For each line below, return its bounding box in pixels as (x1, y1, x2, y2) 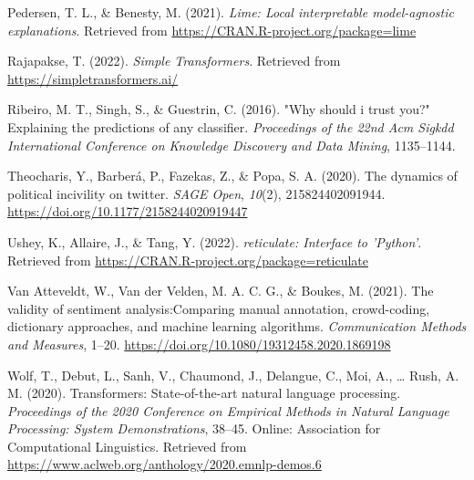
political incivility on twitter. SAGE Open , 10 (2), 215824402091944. (7, 183, 386, 203)
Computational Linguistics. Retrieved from (7, 436, 247, 455)
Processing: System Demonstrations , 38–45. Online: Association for (7, 419, 381, 438)
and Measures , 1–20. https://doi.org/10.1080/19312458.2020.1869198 (7, 334, 391, 353)
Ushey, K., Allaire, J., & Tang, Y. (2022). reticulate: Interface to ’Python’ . (7, 232, 422, 251)
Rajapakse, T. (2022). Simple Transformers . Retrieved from (7, 51, 341, 70)
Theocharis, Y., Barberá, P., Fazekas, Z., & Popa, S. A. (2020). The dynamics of (7, 166, 458, 185)
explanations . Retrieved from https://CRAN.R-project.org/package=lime (7, 20, 417, 39)
